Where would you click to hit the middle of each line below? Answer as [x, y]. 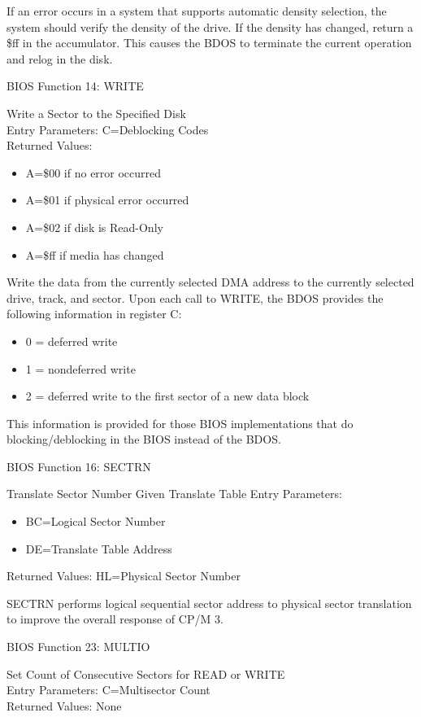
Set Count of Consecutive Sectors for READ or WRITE [146, 673]
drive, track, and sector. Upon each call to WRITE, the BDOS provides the [195, 297]
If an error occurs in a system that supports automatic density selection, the [197, 11]
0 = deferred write [72, 341]
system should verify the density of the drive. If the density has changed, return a [210, 26]
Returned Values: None [64, 705]
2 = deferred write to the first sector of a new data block [167, 396]
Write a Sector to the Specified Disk [96, 113]
